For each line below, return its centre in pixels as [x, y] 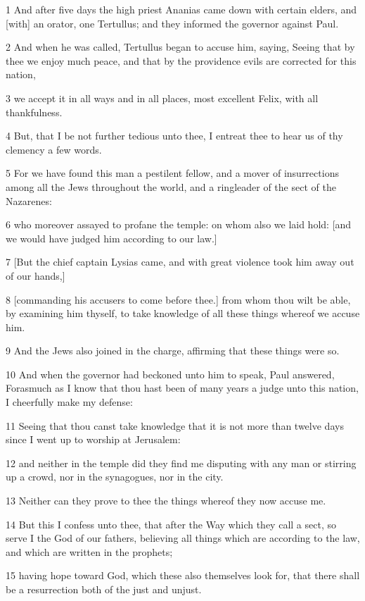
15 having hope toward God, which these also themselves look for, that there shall [183, 575]
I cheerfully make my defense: [69, 402]
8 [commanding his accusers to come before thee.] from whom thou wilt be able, [178, 299]
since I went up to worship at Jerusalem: [93, 439]
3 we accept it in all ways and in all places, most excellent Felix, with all [162, 98]
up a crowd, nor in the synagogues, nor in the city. [115, 477]
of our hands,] [36, 275]
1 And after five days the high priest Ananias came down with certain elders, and [181, 9]
